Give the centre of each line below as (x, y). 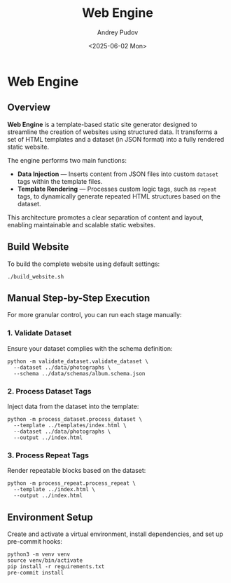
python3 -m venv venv (39, 555)
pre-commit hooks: (35, 542)
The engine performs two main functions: (67, 160)
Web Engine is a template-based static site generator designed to (102, 124)
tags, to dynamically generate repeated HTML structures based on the (119, 196)
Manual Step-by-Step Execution (79, 298)
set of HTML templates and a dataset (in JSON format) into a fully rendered (116, 139)
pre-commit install (36, 573)
